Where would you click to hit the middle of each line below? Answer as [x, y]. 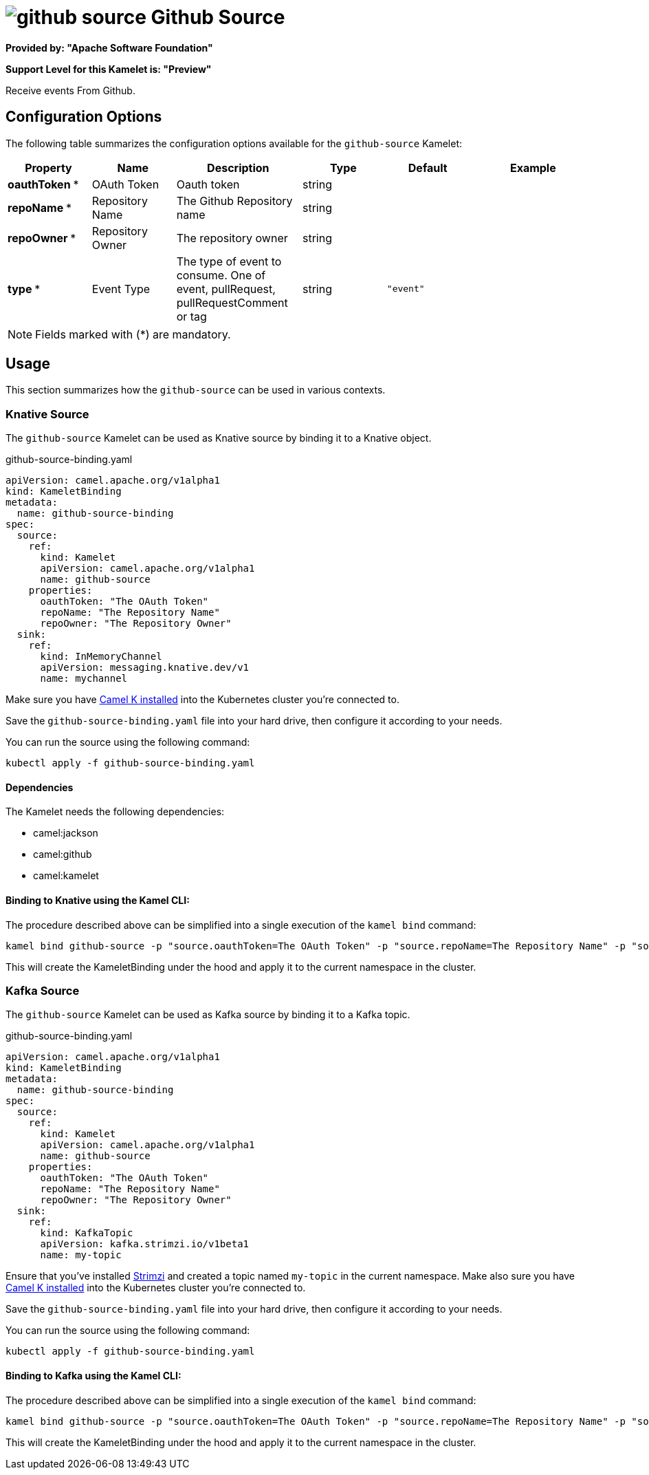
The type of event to [229, 261]
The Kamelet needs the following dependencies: [115, 812]
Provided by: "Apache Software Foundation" [109, 47]
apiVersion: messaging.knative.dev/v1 [145, 668]
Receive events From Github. [70, 90]
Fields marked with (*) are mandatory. [133, 334]
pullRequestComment [232, 302]
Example [533, 168]
